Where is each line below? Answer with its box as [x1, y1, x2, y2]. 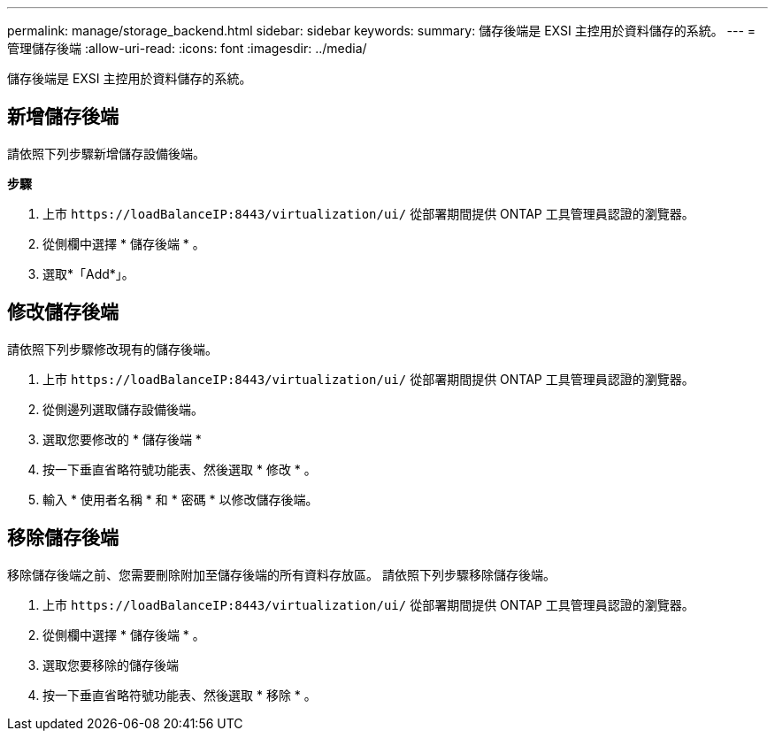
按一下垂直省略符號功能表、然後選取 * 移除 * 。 [42, 687, 317, 703]
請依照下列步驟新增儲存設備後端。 [7, 145, 205, 161]
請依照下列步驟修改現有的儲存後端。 [7, 341, 218, 357]
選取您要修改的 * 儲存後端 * [42, 431, 202, 447]
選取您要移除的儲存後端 [42, 657, 179, 673]
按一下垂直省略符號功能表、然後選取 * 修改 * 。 [42, 461, 317, 477]
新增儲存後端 [7, 105, 119, 128]
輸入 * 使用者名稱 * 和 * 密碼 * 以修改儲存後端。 [42, 491, 318, 507]
